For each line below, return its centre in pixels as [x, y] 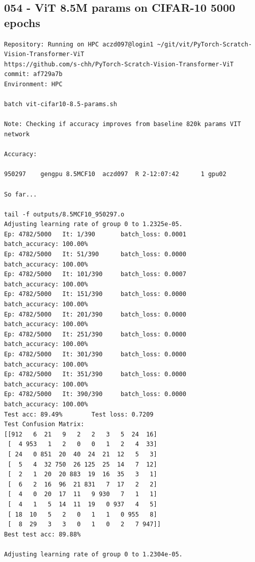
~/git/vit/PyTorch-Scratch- [204, 44]
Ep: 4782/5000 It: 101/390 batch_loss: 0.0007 [95, 274]
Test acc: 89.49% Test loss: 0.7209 [79, 414]
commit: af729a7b [33, 74]
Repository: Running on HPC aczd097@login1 [79, 44]
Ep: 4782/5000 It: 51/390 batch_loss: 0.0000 [95, 254]
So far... [21, 194]
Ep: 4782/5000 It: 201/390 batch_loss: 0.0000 [95, 314]
